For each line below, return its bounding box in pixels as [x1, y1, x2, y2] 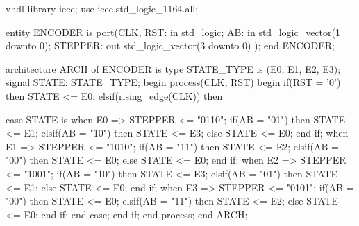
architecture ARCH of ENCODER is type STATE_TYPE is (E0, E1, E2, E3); [6, 61, 341, 76]
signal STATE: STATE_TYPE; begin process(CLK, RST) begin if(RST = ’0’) [6, 75, 341, 89]
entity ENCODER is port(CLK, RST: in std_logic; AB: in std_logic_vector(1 [6, 24, 340, 39]
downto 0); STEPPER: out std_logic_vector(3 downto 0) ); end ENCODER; [6, 38, 335, 53]
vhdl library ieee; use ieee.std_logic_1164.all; [6, 1, 199, 15]
